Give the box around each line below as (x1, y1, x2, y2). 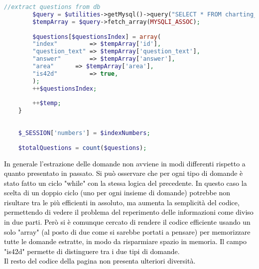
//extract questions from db (4, 3, 101, 10)
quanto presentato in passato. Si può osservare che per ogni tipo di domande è (4, 168, 243, 178)
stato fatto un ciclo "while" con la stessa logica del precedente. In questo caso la (4, 177, 247, 188)
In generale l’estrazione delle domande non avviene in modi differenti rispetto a (4, 158, 246, 168)
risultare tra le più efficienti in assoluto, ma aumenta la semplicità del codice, (4, 197, 240, 207)
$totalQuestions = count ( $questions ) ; (18, 144, 147, 151)
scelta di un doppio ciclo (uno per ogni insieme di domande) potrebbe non (4, 187, 231, 198)
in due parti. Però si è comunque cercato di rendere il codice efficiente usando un (4, 217, 251, 227)
